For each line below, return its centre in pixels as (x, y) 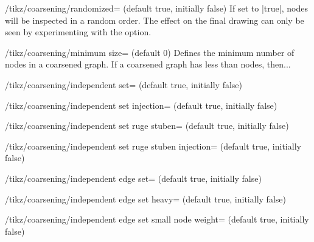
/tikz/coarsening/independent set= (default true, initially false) (124, 84)
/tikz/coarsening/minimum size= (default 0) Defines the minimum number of (150, 52)
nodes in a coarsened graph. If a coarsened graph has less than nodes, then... (148, 64)
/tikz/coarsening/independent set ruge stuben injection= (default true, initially (153, 146)
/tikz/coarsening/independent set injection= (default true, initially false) (141, 105)
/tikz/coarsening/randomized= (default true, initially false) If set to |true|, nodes (156, 8)
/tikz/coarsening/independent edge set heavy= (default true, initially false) (145, 199)
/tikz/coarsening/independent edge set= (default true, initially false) (133, 178)
